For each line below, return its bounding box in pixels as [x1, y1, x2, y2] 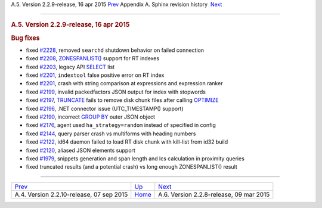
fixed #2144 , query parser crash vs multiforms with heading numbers [26, 130, 196, 137]
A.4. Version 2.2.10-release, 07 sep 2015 [14, 190, 128, 198]
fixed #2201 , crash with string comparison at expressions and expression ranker [26, 80, 223, 87]
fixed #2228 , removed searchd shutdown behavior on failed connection [26, 46, 205, 54]
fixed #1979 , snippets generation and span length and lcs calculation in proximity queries [26, 155, 244, 162]
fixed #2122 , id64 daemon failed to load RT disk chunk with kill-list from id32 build [26, 138, 228, 145]
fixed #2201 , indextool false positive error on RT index [26, 72, 165, 79]
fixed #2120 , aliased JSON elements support [26, 147, 135, 154]
